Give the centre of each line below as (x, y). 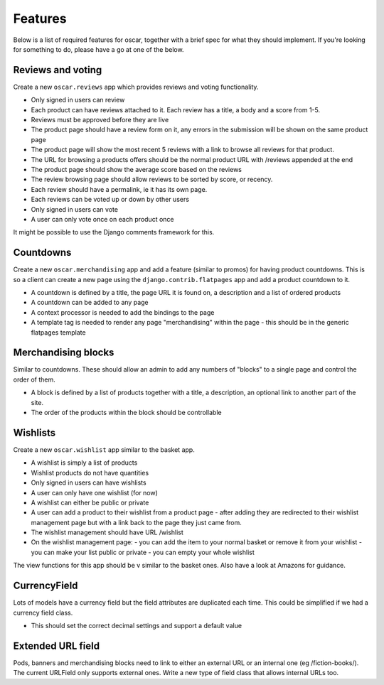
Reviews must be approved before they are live (100, 120)
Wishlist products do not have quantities (90, 473)
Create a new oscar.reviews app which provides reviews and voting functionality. (136, 87)
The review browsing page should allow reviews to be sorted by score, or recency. (152, 179)
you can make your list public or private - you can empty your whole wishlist (143, 552)
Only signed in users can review (78, 100)
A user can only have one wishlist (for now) (94, 492)
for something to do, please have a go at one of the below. (98, 49)
